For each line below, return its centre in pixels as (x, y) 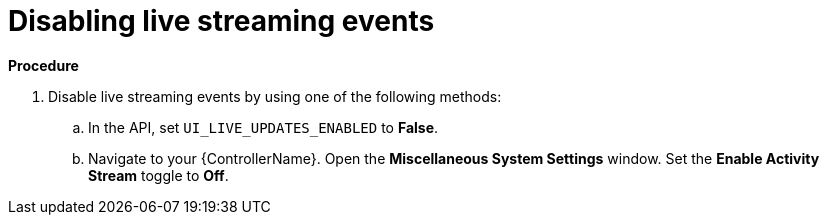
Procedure (43, 65)
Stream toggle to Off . (158, 175)
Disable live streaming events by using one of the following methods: (275, 96)
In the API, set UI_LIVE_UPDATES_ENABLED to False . (263, 127)
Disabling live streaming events (221, 21)
